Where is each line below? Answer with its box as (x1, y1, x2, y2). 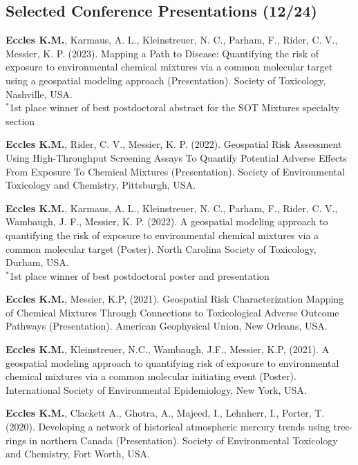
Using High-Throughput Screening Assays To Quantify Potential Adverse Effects (6, 150, 348, 164)
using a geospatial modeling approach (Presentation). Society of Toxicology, (6, 73, 326, 87)
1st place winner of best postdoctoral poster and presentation (9, 268, 270, 283)
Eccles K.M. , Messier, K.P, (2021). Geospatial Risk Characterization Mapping (6, 292, 344, 306)
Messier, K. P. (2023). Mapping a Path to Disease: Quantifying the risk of (6, 46, 319, 60)
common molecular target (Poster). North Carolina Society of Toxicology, (6, 241, 317, 256)
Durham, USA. (6, 255, 69, 269)
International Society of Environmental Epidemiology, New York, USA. (6, 382, 307, 397)
